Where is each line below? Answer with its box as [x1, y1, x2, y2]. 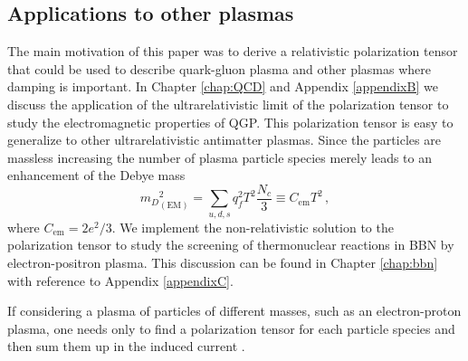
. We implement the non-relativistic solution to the [111, 217, 394, 236]
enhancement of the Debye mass [7, 166, 186, 185]
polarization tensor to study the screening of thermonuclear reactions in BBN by [7, 235, 454, 254]
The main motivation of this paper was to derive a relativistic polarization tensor [7, 42, 458, 61]
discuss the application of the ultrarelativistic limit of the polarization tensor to [7, 94, 449, 113]
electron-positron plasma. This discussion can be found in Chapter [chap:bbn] [7, 252, 438, 271]
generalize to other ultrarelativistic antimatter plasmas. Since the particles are [7, 130, 441, 149]
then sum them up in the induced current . [7, 337, 245, 356]
